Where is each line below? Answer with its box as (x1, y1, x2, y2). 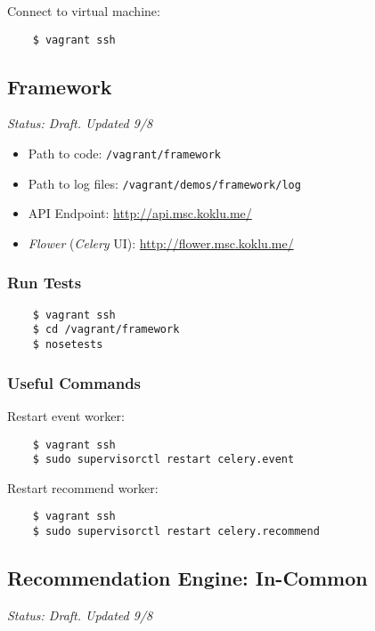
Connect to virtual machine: (7, 2, 160, 20)
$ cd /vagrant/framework (32, 323, 180, 336)
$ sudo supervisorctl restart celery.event (32, 453, 295, 466)
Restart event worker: (7, 406, 125, 425)
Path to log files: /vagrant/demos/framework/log (28, 174, 301, 192)
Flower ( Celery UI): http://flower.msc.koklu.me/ (28, 233, 294, 252)
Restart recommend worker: (7, 478, 159, 497)
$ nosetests (32, 338, 103, 352)
